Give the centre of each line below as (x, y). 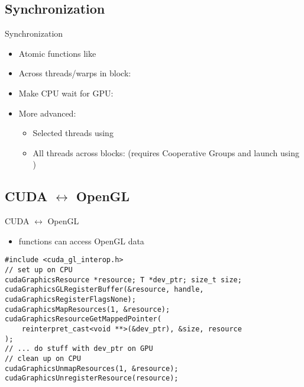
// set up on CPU (39, 270)
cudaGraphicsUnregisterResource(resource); (92, 378)
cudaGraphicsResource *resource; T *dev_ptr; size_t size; (123, 280)
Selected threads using (73, 133)
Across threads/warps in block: (75, 73)
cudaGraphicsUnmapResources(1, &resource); (92, 368)
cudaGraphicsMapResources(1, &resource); (88, 309)
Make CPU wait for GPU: (66, 93)
